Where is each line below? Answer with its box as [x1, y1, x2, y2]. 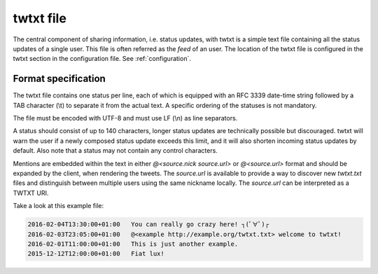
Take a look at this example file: [13, 202, 104, 210]
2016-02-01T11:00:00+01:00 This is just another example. [27, 240, 239, 248]
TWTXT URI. [13, 189, 49, 197]
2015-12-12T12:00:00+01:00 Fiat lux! [27, 249, 164, 258]
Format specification [13, 73, 106, 85]
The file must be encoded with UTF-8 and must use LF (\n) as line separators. [13, 114, 238, 123]
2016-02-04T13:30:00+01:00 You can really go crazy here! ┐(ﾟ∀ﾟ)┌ [27, 221, 269, 228]
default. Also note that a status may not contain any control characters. [13, 146, 218, 155]
